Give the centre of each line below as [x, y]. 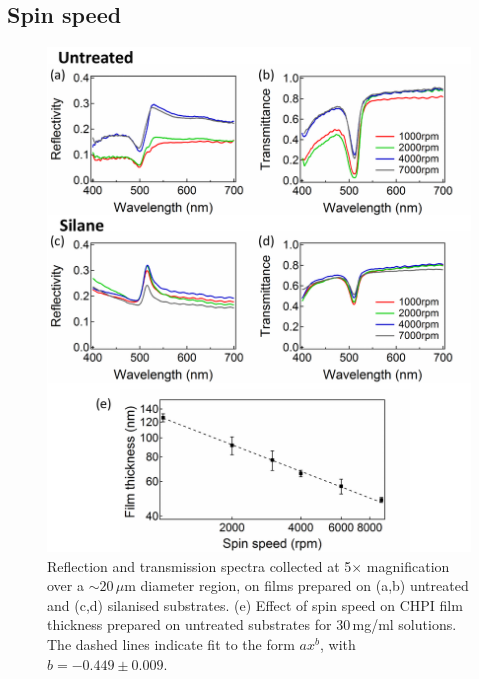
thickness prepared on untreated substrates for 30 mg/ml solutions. [252, 624]
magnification [408, 565]
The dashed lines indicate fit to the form [171, 644]
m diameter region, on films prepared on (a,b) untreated [296, 585]
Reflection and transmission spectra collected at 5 [199, 565]
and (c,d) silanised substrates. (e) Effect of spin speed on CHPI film [255, 604]
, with [337, 644]
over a [65, 585]
